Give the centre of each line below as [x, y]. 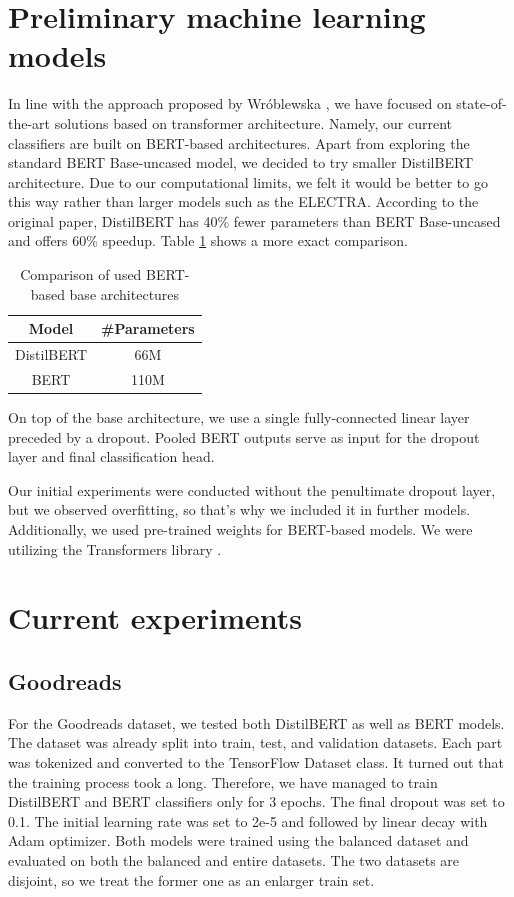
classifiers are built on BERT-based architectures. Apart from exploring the [239, 142]
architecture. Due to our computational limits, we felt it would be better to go [248, 181]
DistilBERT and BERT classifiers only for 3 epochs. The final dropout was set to [256, 801]
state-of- [481, 103]
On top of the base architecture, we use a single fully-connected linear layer [239, 417]
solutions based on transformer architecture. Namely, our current [253, 122]
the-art [29, 122]
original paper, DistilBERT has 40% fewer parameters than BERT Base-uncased [254, 220]
